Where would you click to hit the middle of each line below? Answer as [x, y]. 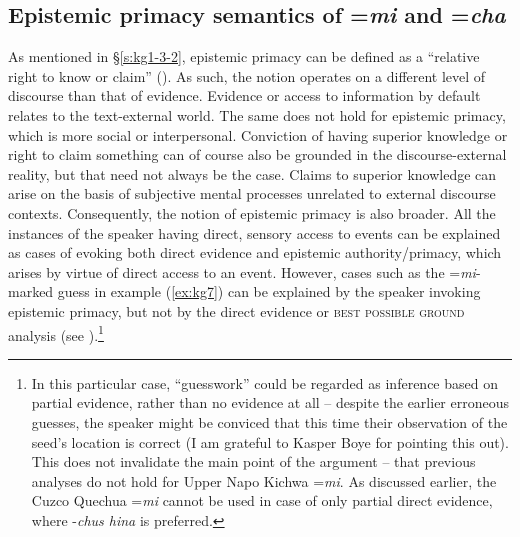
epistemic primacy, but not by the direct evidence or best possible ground [236, 310]
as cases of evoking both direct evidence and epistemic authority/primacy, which [255, 252]
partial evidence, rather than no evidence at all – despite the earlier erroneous [270, 402]
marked [31, 291]
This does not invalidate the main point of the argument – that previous [253, 461]
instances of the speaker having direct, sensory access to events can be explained [254, 232]
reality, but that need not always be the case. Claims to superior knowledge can [252, 173]
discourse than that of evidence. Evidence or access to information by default [244, 95]
